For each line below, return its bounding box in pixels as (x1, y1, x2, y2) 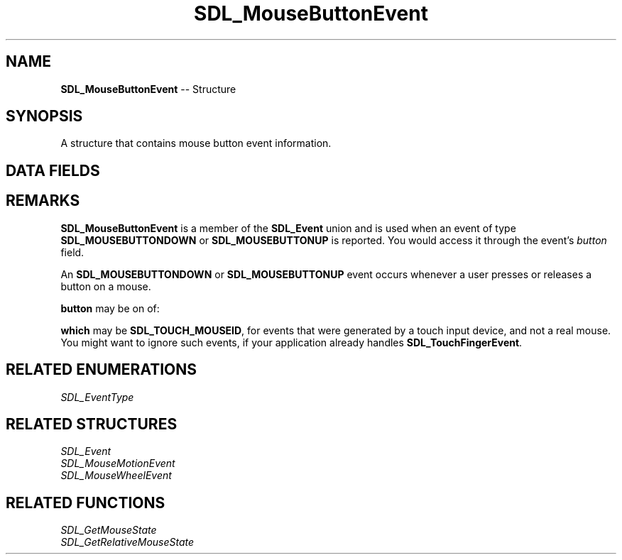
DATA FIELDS (6, 161, 100, 180)
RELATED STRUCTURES (6, 414, 178, 433)
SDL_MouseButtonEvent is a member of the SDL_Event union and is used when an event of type (60, 221, 516, 234)
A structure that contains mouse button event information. (60, 137, 332, 150)
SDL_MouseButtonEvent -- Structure (60, 82, 236, 95)
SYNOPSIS (6, 107, 83, 126)
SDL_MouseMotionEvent (60, 457, 175, 470)
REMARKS (6, 192, 80, 210)
